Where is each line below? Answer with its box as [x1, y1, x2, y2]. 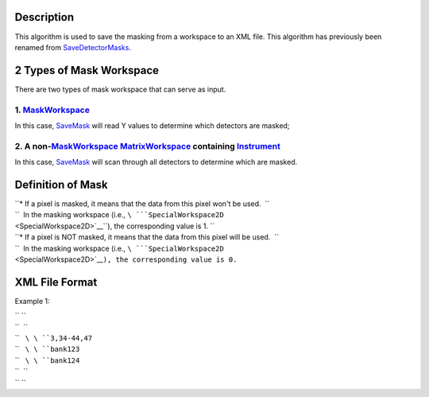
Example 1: [14, 296, 50, 306]
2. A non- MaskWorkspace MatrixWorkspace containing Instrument [14, 140, 281, 151]
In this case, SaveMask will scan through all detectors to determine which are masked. [14, 158, 298, 167]
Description [14, 10, 75, 24]
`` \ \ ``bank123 [14, 344, 80, 354]
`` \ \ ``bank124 [14, 355, 80, 365]
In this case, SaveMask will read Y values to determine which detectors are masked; [14, 120, 290, 130]
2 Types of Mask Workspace [14, 64, 159, 77]
